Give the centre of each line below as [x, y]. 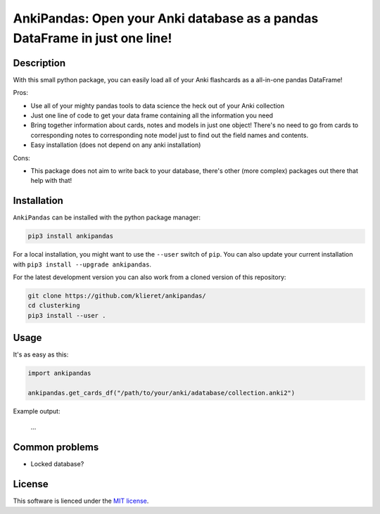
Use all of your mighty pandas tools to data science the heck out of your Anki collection [158, 105]
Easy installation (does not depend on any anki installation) [116, 145]
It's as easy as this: [41, 354]
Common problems [56, 448]
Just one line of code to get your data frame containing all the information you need [152, 115]
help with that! [51, 181]
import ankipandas [59, 373]
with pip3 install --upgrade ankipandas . [82, 264]
